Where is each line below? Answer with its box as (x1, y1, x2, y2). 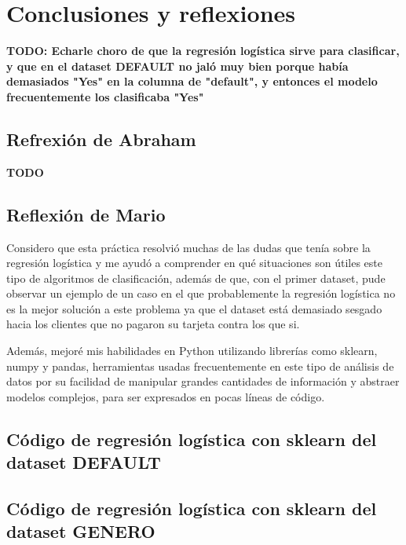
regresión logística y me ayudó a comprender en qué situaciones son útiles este (6, 254, 382, 271)
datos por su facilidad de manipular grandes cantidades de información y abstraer (6, 373, 400, 390)
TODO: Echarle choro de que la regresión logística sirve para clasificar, (6, 42, 400, 59)
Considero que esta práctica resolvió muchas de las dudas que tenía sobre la (6, 239, 371, 255)
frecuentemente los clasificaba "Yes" (6, 88, 204, 104)
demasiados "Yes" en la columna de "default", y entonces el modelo (6, 73, 378, 90)
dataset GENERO (6, 519, 155, 543)
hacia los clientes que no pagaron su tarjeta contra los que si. (6, 316, 300, 332)
